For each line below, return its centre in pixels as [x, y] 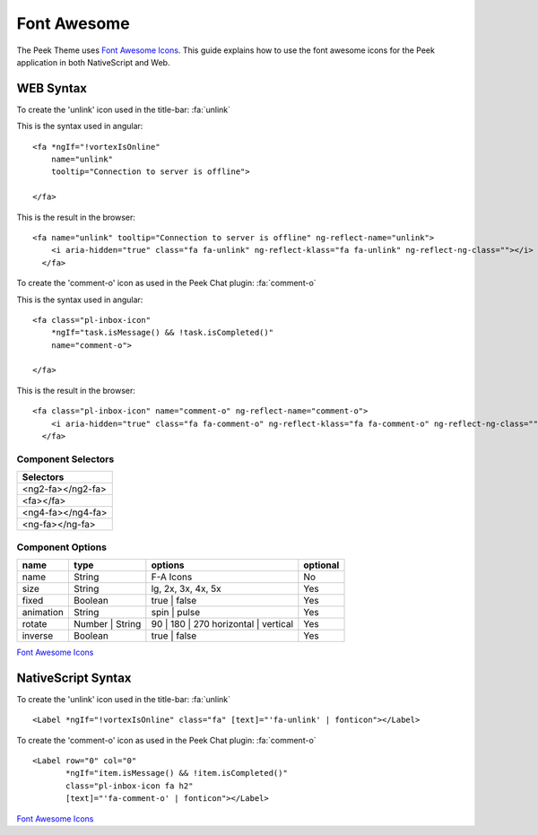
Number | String [107, 623]
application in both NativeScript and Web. [93, 62]
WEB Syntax [52, 88]
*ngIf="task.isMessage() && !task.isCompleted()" [162, 333]
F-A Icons [172, 577]
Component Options [62, 547]
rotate [35, 623]
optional [321, 565]
